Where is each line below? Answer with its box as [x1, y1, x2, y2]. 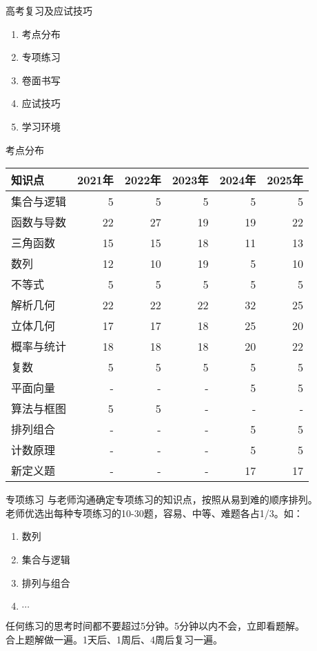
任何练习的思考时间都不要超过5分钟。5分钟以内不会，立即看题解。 [6, 619, 305, 633]
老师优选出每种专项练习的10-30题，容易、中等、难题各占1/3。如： [6, 505, 303, 520]
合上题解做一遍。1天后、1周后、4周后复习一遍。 [6, 632, 223, 646]
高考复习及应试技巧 [6, 3, 92, 17]
